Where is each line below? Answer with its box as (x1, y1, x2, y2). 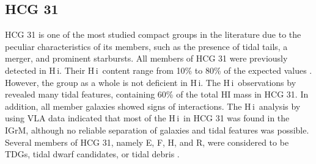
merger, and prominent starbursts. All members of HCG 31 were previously (5, 52, 288, 65)
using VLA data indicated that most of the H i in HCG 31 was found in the (5, 112, 290, 124)
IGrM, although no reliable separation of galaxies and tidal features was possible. (5, 123, 309, 136)
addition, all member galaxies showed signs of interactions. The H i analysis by (5, 99, 301, 112)
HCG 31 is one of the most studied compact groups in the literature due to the (5, 28, 301, 41)
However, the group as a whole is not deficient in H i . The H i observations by (5, 76, 296, 88)
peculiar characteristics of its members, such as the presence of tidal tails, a (5, 40, 288, 52)
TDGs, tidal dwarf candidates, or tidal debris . (5, 148, 180, 160)
